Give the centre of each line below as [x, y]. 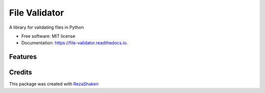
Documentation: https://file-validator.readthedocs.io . [75, 43]
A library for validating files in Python [46, 27]
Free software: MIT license [48, 36]
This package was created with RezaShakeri [54, 84]
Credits [21, 72]
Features [23, 57]
